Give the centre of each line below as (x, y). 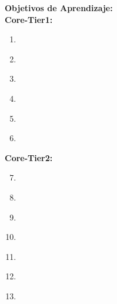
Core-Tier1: (29, 19)
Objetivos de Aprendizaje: (59, 8)
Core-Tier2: (29, 157)
